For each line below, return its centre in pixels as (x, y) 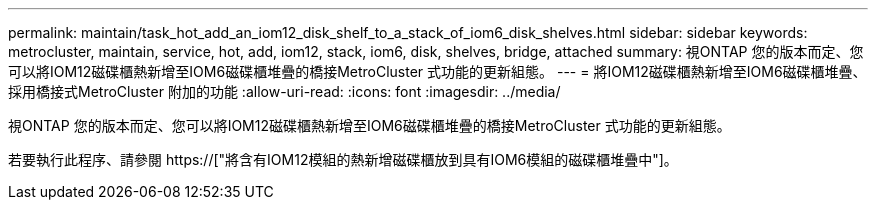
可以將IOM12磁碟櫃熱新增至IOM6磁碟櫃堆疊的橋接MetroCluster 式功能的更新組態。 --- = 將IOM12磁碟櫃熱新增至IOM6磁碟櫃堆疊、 (437, 71)
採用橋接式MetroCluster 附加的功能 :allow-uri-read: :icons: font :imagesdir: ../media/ (284, 91)
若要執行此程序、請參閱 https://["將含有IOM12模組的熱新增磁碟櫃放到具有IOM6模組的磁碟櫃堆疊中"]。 (343, 159)
